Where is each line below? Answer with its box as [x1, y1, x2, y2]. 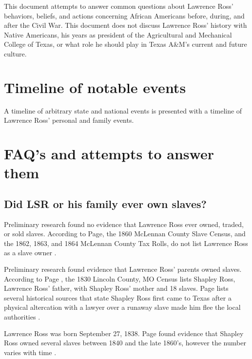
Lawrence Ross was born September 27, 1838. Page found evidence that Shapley [4, 328, 244, 338]
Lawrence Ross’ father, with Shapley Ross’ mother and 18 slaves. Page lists [4, 283, 229, 293]
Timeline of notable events [4, 77, 186, 97]
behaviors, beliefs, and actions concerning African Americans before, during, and [4, 10, 245, 20]
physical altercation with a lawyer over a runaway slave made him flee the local [4, 302, 241, 312]
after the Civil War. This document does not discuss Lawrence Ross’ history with [4, 20, 247, 30]
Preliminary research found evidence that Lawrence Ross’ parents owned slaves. [4, 264, 242, 274]
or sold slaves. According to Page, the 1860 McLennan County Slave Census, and [4, 228, 246, 239]
